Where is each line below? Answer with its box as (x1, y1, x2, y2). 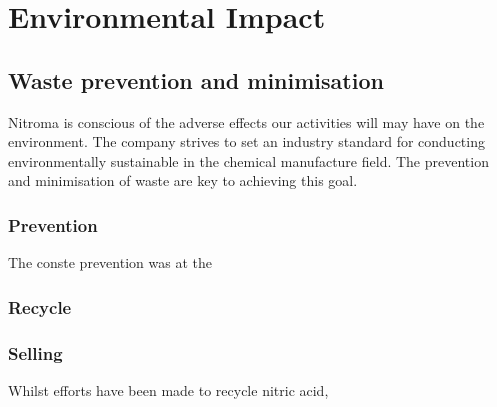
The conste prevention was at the (8, 252, 212, 273)
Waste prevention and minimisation (8, 64, 384, 95)
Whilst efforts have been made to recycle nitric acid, (8, 379, 329, 400)
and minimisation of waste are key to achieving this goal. (8, 170, 358, 191)
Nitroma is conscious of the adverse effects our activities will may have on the (8, 111, 485, 132)
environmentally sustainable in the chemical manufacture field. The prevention (8, 150, 489, 171)
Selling (8, 340, 63, 365)
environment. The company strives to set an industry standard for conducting (8, 131, 485, 152)
